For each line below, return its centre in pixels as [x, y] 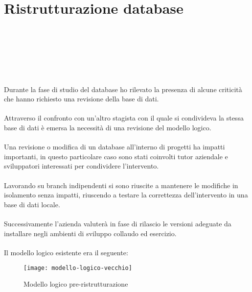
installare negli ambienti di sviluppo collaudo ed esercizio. [90, 233]
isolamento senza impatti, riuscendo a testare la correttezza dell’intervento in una [126, 195]
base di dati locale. [32, 204]
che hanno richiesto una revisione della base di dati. [81, 99]
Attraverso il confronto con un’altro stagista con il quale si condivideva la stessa [124, 118]
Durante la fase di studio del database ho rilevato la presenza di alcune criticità [123, 89]
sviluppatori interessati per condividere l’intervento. [81, 166]
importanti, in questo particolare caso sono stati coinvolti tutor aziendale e [116, 156]
